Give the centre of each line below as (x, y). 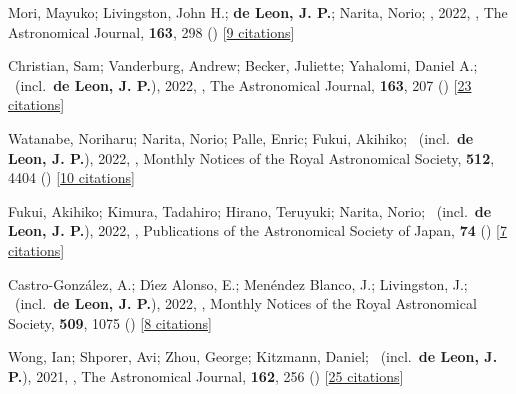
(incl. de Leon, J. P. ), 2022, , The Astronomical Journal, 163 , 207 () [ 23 (243, 84)
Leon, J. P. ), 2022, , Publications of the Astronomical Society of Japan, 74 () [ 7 (257, 230)
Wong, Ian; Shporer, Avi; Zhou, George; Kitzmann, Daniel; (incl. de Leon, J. (253, 356)
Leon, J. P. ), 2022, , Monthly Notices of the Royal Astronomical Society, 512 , (251, 157)
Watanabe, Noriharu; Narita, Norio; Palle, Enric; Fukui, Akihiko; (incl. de (241, 137)
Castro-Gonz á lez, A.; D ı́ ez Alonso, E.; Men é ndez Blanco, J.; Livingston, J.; (238, 283)
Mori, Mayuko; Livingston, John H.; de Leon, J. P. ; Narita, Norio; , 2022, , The (258, 12)
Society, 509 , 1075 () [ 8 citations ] (110, 322)
